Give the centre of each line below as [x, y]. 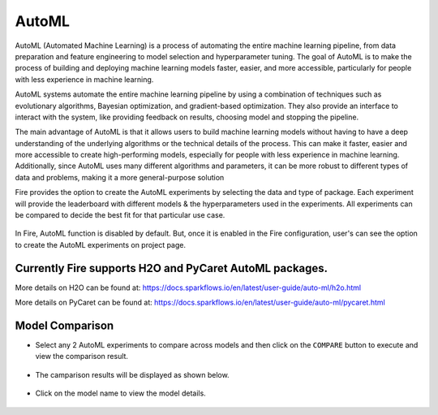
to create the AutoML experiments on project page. [101, 244]
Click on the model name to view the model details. [120, 393]
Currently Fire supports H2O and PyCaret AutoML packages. [172, 268]
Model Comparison [64, 325]
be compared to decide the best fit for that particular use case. [120, 215]
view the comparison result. [82, 357]
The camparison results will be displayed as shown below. [133, 374]
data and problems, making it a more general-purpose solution [120, 177]
